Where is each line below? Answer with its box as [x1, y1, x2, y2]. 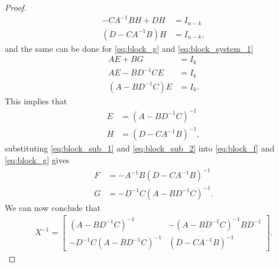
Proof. [5, 1, 27, 13]
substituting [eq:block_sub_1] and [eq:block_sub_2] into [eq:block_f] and [5, 142, 275, 154]
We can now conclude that [5, 201, 101, 213]
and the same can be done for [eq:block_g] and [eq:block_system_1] [5, 42, 254, 54]
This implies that [5, 94, 67, 107]
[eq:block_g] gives [5, 153, 70, 166]
